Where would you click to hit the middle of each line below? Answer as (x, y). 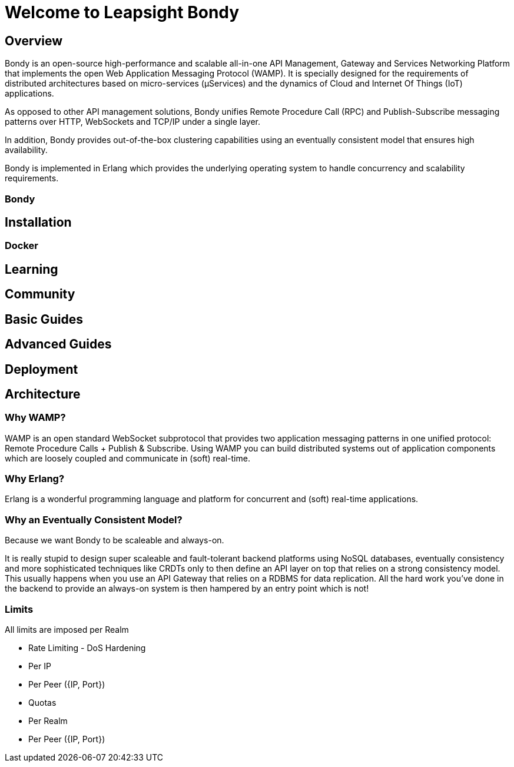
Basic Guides (44, 319)
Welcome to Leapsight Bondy (122, 12)
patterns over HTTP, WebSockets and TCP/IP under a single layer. (133, 122)
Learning (31, 269)
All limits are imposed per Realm (67, 629)
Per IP (40, 666)
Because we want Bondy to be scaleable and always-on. (115, 540)
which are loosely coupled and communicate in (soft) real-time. (127, 458)
